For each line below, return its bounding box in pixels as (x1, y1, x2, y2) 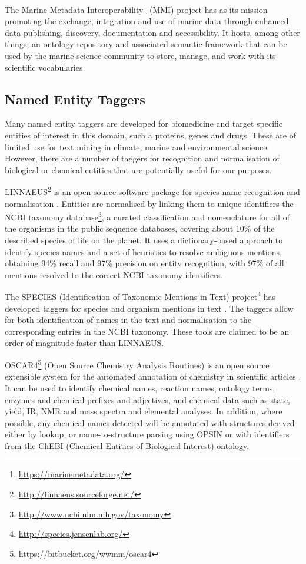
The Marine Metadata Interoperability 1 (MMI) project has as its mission (5, 2, 268, 15)
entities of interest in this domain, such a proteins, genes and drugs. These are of (5, 129, 297, 141)
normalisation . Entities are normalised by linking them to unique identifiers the (5, 197, 294, 209)
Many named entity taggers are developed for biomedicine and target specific (5, 117, 283, 130)
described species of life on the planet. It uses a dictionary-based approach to (5, 234, 283, 246)
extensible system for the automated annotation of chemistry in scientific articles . (5, 370, 301, 382)
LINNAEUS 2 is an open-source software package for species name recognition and (5, 184, 300, 198)
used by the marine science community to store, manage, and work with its (5, 50, 276, 62)
